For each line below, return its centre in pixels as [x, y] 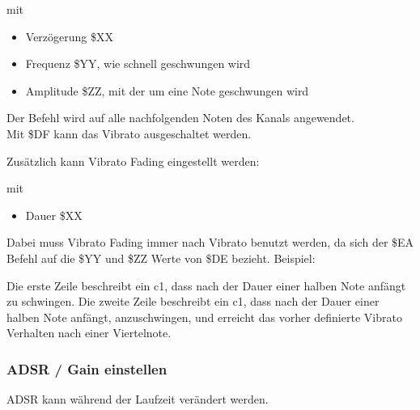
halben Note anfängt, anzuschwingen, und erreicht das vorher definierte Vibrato [204, 317]
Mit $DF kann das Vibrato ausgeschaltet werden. [129, 133]
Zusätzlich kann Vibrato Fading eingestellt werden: [133, 161]
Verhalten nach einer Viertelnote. [89, 333]
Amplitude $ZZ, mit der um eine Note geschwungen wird [167, 90]
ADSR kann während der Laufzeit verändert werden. [138, 399]
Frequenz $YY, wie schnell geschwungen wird [138, 63]
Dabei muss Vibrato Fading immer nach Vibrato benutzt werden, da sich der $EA [210, 242]
